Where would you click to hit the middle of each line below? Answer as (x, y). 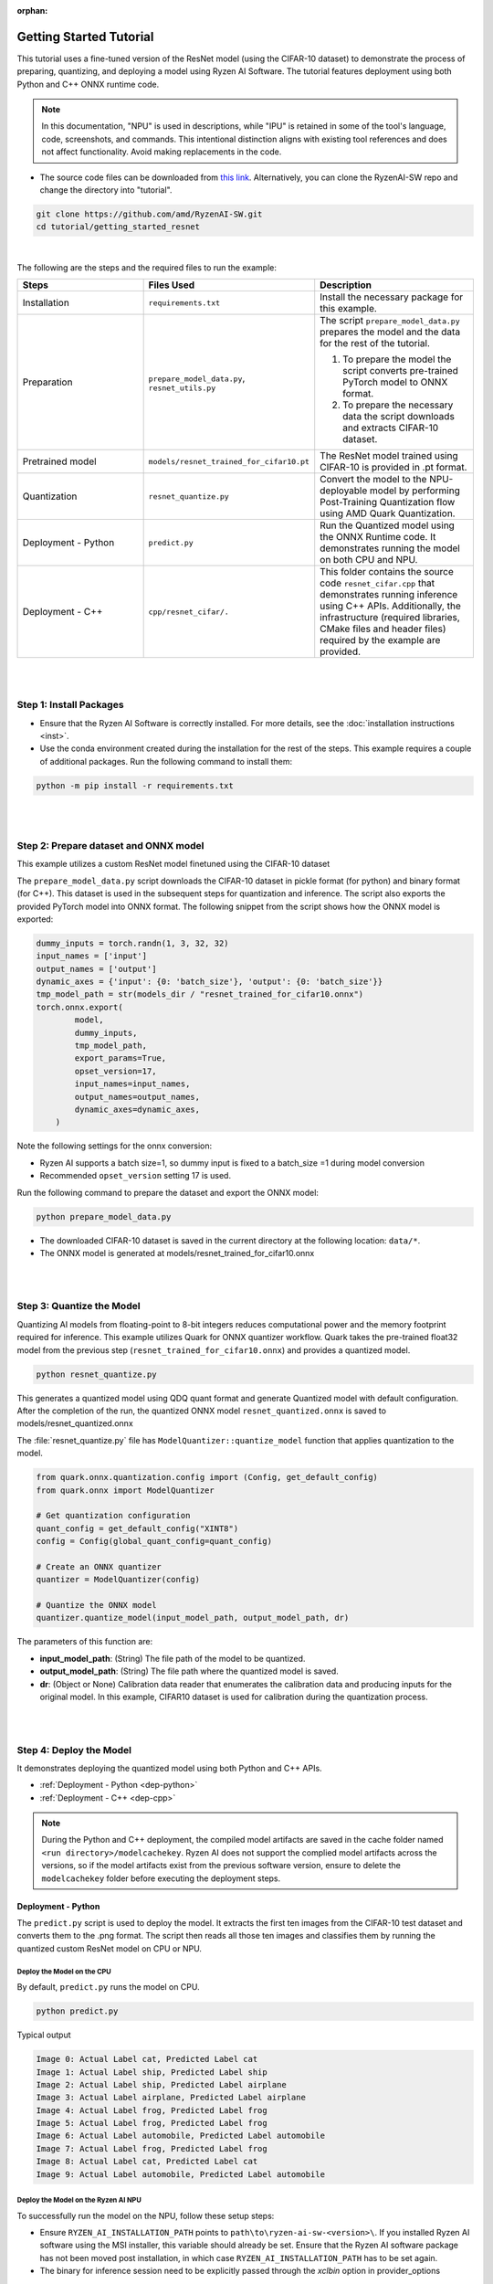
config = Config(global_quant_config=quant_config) (154, 1541)
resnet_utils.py (182, 388)
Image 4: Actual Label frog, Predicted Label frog (152, 2110)
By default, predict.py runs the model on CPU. (108, 1987)
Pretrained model (59, 461)
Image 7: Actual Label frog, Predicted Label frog (152, 2148)
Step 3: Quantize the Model (79, 1306)
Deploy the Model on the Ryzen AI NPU (79, 2200)
